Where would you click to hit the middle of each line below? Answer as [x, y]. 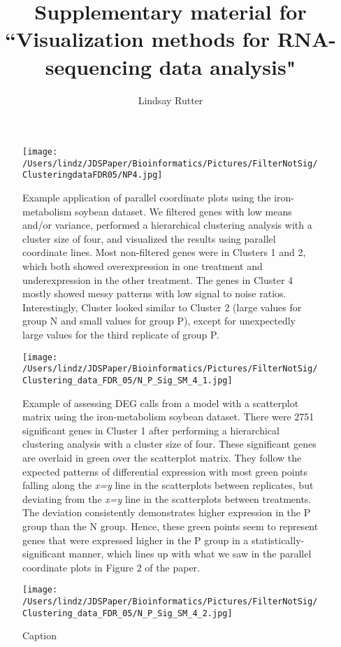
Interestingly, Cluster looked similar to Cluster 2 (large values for [162, 307]
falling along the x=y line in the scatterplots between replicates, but [168, 485]
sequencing [99, 66]
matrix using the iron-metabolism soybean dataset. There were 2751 [168, 417]
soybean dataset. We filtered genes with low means [183, 211]
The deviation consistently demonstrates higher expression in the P [167, 512]
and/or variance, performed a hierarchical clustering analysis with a [167, 225]
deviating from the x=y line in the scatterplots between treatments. [167, 498]
